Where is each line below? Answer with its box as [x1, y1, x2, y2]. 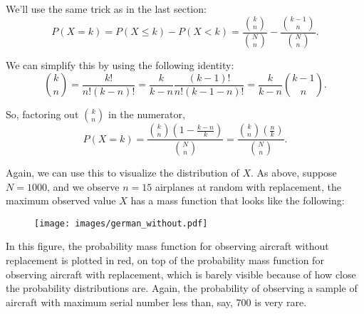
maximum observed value [6, 193, 116, 208]
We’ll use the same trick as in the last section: [6, 1, 207, 16]
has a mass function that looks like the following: [130, 193, 345, 208]
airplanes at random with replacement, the [155, 179, 342, 194]
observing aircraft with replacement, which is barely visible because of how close [6, 266, 356, 281]
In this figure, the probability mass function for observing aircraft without [6, 239, 329, 253]
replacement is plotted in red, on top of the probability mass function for [6, 252, 324, 267]
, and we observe [46, 179, 120, 194]
